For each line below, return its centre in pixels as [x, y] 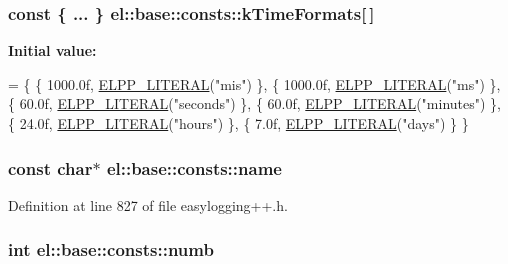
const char [50, 167]
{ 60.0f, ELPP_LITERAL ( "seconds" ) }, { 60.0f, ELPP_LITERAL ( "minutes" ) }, [254, 103]
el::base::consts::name [194, 167]
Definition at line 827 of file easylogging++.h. [148, 204]
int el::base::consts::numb [111, 249]
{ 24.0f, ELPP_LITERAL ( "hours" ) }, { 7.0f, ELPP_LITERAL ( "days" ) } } [238, 123]
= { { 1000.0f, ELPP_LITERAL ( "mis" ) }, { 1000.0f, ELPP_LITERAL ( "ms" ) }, [254, 83]
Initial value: [52, 50]
